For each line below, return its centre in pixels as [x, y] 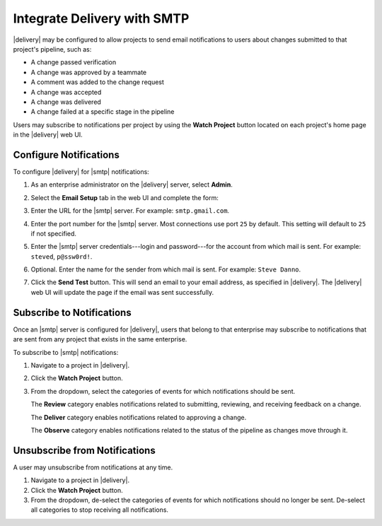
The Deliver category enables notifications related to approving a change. [139, 417]
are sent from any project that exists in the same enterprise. [100, 339]
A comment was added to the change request [97, 82]
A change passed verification [74, 62]
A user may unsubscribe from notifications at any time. [93, 467]
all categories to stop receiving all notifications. [100, 510]
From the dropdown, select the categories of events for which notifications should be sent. [163, 391]
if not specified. [54, 233]
